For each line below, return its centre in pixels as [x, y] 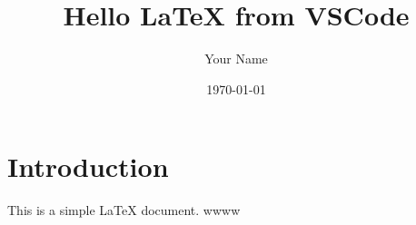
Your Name [236, 59]
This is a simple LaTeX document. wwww [124, 210]
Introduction [88, 166]
